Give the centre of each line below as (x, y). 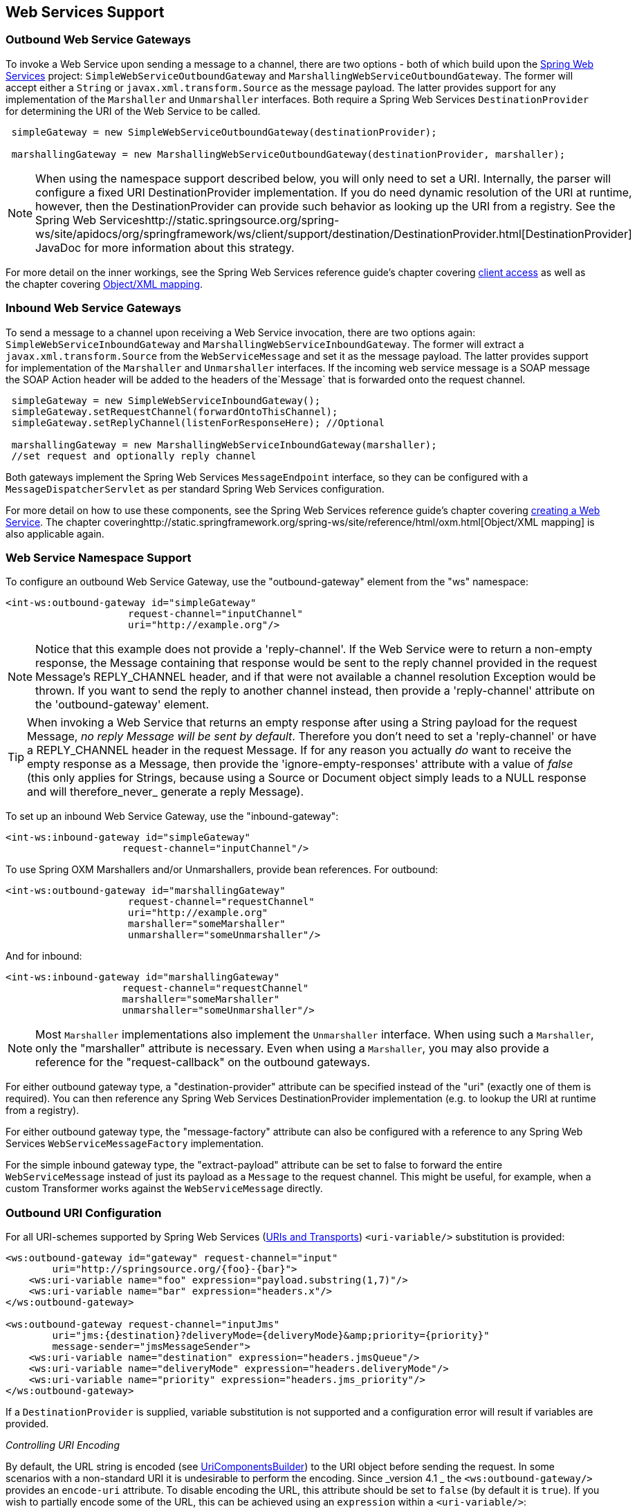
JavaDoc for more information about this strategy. (165, 247)
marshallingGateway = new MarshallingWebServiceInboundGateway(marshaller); (224, 445)
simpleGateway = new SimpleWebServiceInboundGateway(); (166, 400)
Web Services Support (85, 12)
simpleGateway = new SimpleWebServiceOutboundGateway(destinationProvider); (224, 132)
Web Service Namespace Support (99, 557)
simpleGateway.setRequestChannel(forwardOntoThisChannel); (175, 411)
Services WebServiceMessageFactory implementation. (135, 1144)
